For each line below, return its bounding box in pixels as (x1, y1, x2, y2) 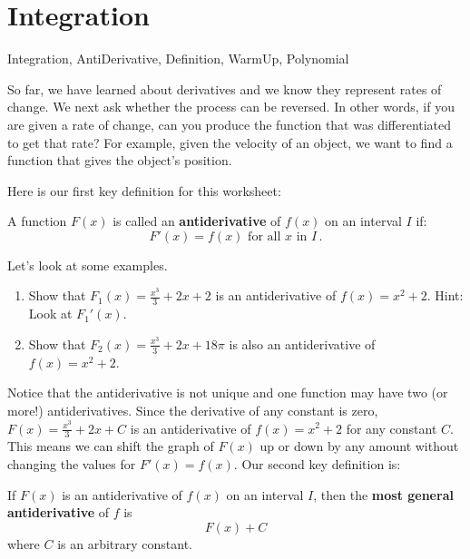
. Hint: (426, 286, 464, 305)
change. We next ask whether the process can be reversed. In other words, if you (7, 97, 455, 116)
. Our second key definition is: (233, 454, 401, 473)
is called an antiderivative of (113, 211, 281, 230)
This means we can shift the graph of (7, 436, 214, 456)
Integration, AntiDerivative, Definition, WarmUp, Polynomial (7, 49, 349, 68)
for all (248, 230, 281, 243)
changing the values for (7, 454, 136, 473)
